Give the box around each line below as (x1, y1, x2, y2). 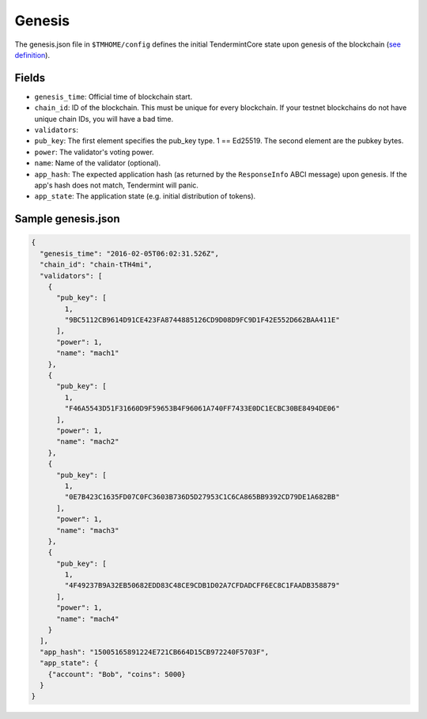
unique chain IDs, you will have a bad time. (34, 114, 174, 123)
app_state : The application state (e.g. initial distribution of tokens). (34, 191, 256, 201)
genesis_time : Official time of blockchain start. (34, 92, 193, 101)
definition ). (14, 50, 51, 59)
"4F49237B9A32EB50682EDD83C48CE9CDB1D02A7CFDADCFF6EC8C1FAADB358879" (64, 581, 340, 590)
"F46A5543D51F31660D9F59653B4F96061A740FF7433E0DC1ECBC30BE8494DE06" (64, 404, 340, 413)
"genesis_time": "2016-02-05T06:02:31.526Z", (40, 249, 219, 258)
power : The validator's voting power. (34, 147, 154, 157)
